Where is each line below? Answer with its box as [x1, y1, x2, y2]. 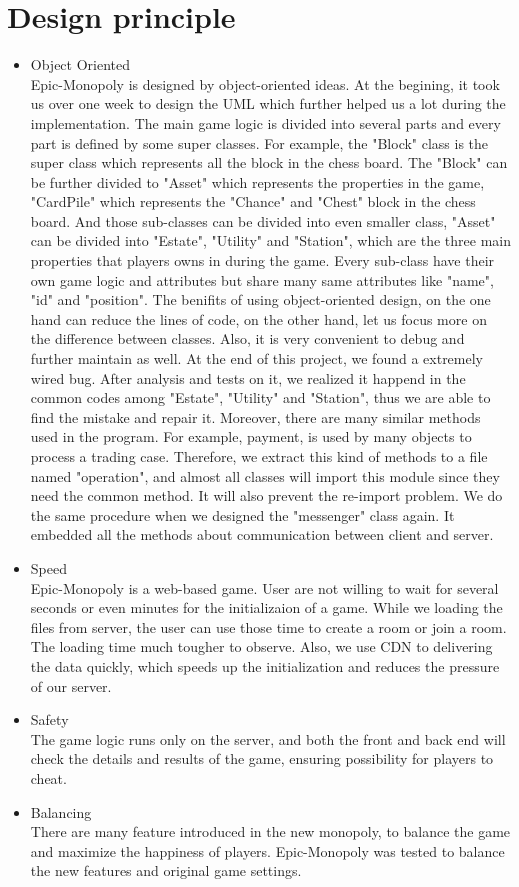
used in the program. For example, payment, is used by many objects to [30, 426, 472, 447]
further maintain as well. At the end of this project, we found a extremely [30, 348, 483, 369]
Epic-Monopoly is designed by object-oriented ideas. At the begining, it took [30, 73, 500, 94]
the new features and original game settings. [30, 860, 302, 881]
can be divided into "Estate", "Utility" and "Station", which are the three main [30, 230, 511, 251]
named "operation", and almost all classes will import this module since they [30, 465, 500, 486]
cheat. [30, 767, 67, 788]
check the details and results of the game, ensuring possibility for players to [30, 748, 494, 769]
